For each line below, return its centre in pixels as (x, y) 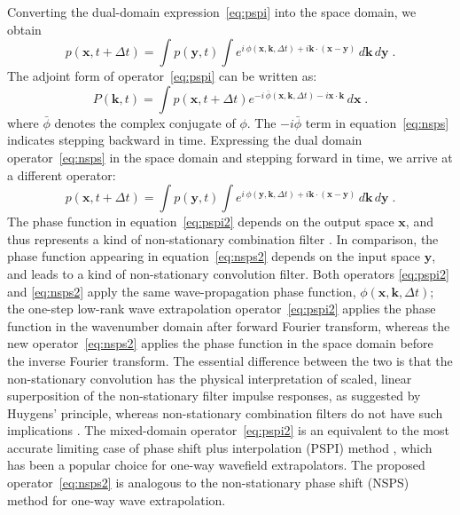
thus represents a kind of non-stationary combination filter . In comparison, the (223, 238)
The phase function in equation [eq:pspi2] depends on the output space (201, 222)
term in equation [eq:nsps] (377, 122)
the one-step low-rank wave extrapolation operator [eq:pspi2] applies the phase (222, 309)
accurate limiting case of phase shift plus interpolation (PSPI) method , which (220, 447)
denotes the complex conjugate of (145, 122)
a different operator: (62, 174)
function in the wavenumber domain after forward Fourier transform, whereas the (229, 325)
